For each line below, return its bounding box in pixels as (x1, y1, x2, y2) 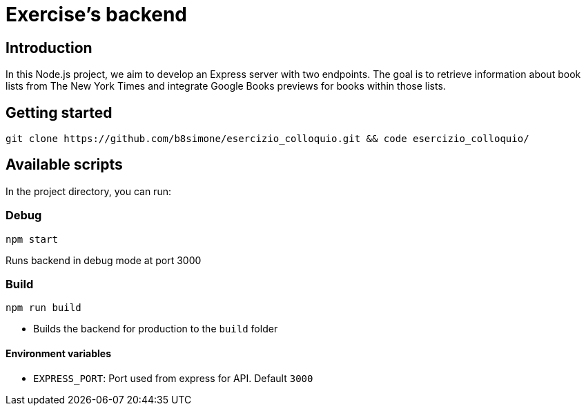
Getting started (6, 103, 113, 121)
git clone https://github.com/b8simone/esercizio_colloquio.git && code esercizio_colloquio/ (6, 133, 529, 145)
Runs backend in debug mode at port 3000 (6, 254, 202, 266)
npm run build (6, 302, 81, 314)
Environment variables (6, 347, 111, 359)
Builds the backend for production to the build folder (33, 323, 278, 335)
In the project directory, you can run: (6, 185, 171, 197)
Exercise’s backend (6, 3, 188, 26)
